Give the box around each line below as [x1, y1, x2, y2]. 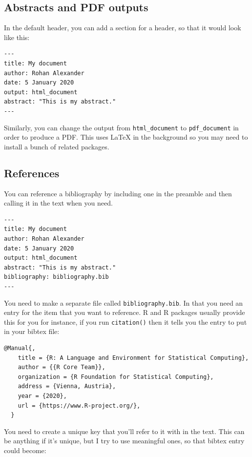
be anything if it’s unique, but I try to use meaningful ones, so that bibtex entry [4, 436, 245, 446]
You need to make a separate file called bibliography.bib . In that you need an [4, 297, 243, 308]
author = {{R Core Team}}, [18, 364, 105, 371]
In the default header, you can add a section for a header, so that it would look [4, 22, 241, 33]
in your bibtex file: [4, 326, 60, 336]
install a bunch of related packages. [4, 141, 109, 151]
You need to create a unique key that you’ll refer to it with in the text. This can [4, 426, 245, 436]
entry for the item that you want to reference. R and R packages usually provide [4, 307, 245, 317]
